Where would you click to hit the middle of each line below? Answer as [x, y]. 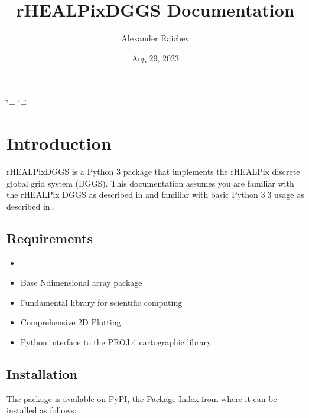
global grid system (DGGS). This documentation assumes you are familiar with [150, 183]
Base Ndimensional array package [81, 283]
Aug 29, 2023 [155, 58]
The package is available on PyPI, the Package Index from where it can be [142, 398]
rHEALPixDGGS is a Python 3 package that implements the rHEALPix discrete [153, 172]
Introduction [59, 143]
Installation [42, 373]
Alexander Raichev [155, 38]
